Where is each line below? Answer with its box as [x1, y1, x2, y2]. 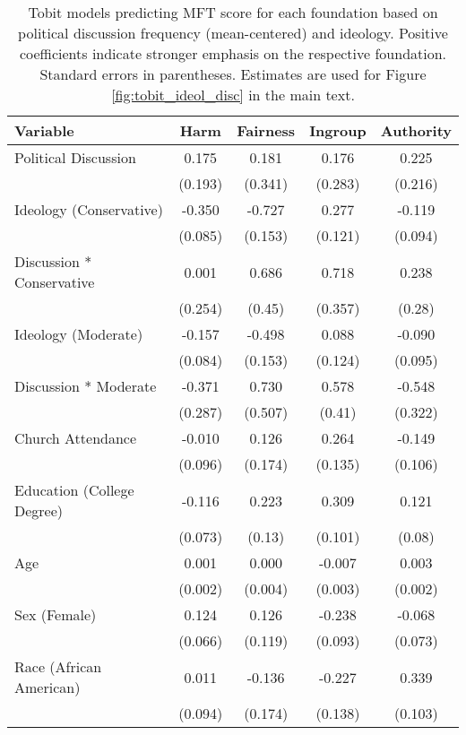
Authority [380, 120, 452, 141]
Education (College [14, 480, 134, 500]
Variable [14, 120, 74, 141]
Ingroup [309, 120, 367, 141]
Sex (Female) [14, 604, 97, 625]
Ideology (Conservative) [14, 199, 163, 220]
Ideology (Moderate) [14, 324, 143, 344]
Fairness [237, 120, 296, 141]
